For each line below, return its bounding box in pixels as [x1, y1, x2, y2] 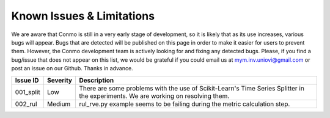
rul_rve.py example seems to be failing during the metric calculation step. [79, 100, 290, 108]
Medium [46, 100, 71, 108]
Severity [46, 76, 73, 84]
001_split [15, 87, 40, 96]
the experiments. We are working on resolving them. [79, 92, 230, 100]
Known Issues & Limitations [11, 9, 155, 23]
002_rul [15, 100, 37, 108]
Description [79, 76, 114, 84]
